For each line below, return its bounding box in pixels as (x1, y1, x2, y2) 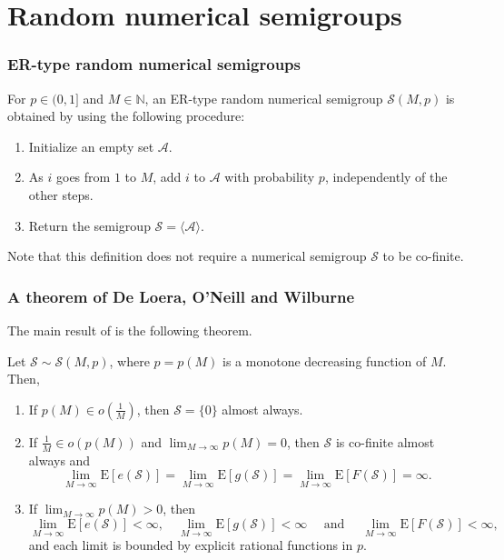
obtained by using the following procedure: (7, 106, 245, 125)
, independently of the (324, 167, 448, 186)
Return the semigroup (28, 215, 151, 235)
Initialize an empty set (28, 136, 154, 155)
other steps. (28, 185, 94, 204)
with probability (224, 167, 315, 186)
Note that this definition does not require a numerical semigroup (7, 246, 367, 265)
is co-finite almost (335, 432, 435, 451)
